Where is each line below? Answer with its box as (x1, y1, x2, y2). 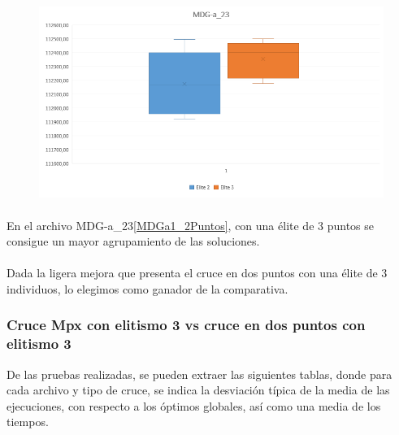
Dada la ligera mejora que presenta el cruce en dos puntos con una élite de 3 (7, 264, 388, 281)
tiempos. (7, 413, 49, 430)
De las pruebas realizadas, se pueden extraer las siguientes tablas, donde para (7, 365, 392, 382)
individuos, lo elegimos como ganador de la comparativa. (7, 280, 288, 297)
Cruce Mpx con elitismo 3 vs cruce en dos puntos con (7, 315, 366, 335)
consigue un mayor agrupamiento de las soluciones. (7, 233, 260, 250)
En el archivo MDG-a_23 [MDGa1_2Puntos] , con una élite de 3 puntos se (7, 216, 374, 233)
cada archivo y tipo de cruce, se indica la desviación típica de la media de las (7, 381, 390, 398)
